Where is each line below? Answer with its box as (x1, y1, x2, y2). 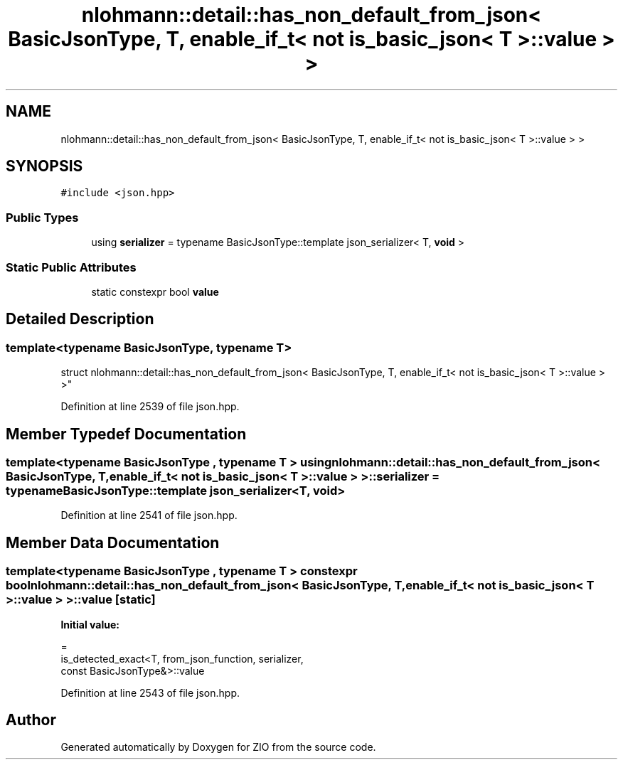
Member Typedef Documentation (6, 424, 247, 443)
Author (6, 711, 56, 729)
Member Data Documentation (6, 533, 220, 552)
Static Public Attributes (6, 260, 137, 274)
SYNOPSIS (6, 157, 83, 176)
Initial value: (60, 618, 119, 631)
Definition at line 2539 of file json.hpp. (60, 400, 240, 413)
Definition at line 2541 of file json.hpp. (60, 509, 238, 522)
